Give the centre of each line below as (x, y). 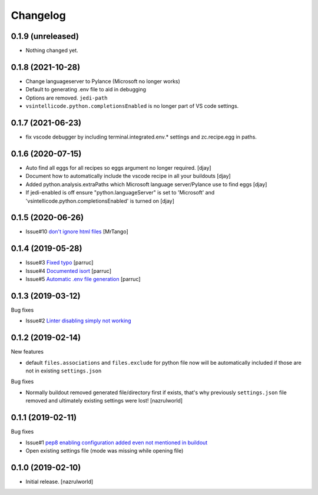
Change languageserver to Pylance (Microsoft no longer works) (103, 81)
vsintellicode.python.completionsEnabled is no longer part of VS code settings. (132, 106)
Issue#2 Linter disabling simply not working (79, 321)
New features (27, 352)
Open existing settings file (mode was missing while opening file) (105, 450)
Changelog (38, 15)
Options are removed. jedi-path (67, 98)
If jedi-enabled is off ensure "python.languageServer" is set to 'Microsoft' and (120, 193)
